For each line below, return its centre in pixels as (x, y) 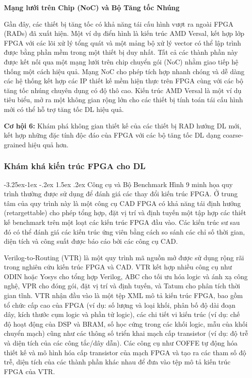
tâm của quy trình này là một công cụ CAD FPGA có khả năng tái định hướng (122, 203)
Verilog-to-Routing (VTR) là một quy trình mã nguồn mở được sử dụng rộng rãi (124, 257)
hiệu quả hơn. (48, 144)
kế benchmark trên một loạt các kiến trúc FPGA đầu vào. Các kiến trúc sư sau (122, 222)
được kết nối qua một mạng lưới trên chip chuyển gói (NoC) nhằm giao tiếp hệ (121, 61)
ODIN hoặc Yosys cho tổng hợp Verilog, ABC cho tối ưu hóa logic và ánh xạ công (126, 276)
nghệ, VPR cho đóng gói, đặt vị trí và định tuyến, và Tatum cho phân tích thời (122, 286)
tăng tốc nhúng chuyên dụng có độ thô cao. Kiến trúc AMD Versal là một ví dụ (123, 90)
